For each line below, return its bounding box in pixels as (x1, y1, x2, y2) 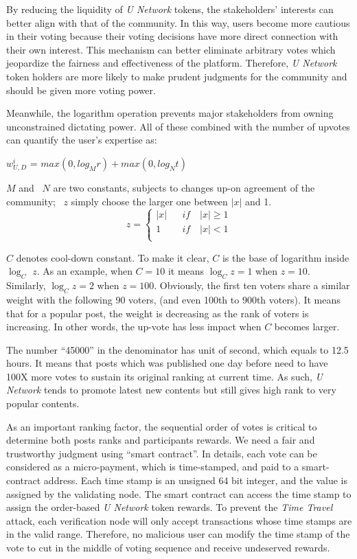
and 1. (245, 194, 272, 208)
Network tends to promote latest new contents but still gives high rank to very (6, 383, 336, 397)
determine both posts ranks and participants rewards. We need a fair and (6, 433, 315, 447)
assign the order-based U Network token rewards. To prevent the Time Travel (6, 500, 333, 514)
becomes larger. (274, 319, 340, 334)
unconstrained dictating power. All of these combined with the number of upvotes (6, 119, 350, 133)
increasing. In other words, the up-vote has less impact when (6, 319, 262, 334)
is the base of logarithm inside (222, 250, 349, 264)
